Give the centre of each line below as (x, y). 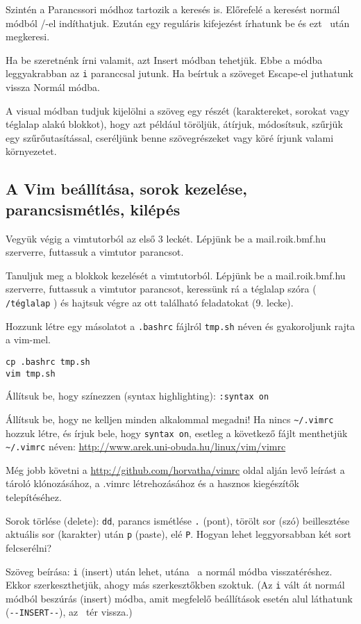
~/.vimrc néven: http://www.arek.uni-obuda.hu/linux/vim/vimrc (146, 446)
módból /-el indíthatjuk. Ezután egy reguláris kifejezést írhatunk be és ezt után (178, 23)
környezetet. (31, 151)
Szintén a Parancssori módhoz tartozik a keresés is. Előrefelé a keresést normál (173, 9)
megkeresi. (28, 36)
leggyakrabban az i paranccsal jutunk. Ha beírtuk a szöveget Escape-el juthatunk (179, 73)
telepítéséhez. (34, 497)
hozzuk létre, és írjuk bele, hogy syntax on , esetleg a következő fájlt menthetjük (177, 433)
